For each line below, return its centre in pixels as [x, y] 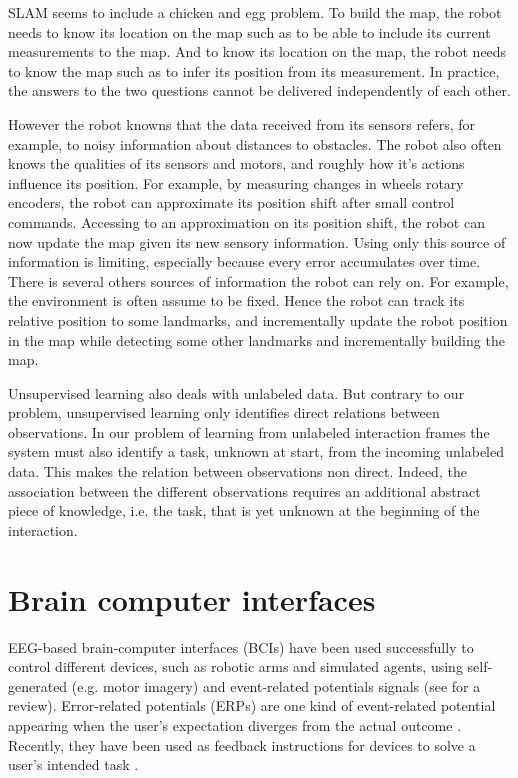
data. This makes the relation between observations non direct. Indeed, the [237, 471]
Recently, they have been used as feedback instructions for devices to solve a [242, 744]
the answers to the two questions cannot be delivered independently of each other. [259, 90]
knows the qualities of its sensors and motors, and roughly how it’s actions [236, 163]
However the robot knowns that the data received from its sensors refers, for [242, 123]
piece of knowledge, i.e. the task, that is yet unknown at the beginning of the [244, 510]
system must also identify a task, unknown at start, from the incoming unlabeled [256, 451]
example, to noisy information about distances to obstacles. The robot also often [255, 143]
